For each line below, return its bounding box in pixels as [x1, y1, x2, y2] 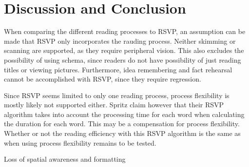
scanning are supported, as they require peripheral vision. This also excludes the [4, 45, 244, 55]
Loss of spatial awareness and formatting [4, 154, 126, 164]
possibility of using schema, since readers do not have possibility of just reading [4, 54, 241, 65]
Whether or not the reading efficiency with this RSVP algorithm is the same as [4, 128, 241, 138]
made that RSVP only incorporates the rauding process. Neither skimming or [4, 35, 236, 46]
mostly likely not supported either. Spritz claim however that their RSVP [4, 100, 224, 110]
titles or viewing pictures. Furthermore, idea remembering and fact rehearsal [4, 64, 232, 74]
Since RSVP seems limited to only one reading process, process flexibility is [4, 90, 230, 100]
